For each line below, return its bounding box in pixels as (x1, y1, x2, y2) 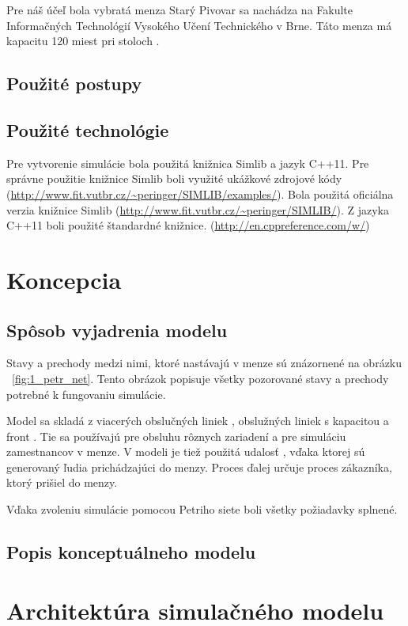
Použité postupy (6, 71, 142, 96)
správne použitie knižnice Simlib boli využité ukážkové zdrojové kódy (6, 170, 342, 187)
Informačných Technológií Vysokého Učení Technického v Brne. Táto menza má (6, 17, 392, 33)
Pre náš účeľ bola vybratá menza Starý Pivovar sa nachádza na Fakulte (6, 2, 353, 17)
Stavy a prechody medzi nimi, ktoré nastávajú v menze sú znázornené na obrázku (6, 355, 402, 371)
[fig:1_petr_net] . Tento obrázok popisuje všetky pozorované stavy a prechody (12, 370, 389, 386)
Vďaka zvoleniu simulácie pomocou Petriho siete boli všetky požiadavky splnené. (6, 501, 398, 518)
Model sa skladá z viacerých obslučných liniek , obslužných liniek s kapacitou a (6, 412, 389, 429)
